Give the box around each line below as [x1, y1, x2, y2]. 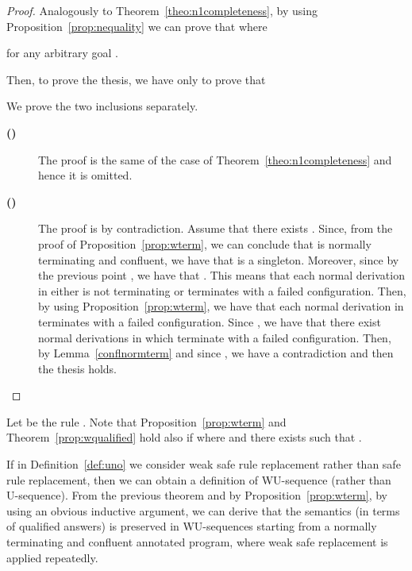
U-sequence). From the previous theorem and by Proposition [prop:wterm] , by [6, 487, 388, 503]
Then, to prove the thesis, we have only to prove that [6, 71, 266, 87]
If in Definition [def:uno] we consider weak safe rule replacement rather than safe [6, 456, 401, 473]
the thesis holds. [38, 360, 117, 376]
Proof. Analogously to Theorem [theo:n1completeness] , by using [6, 2, 318, 18]
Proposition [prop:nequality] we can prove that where [6, 17, 268, 34]
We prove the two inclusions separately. [6, 98, 198, 114]
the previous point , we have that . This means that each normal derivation [38, 267, 405, 284]
